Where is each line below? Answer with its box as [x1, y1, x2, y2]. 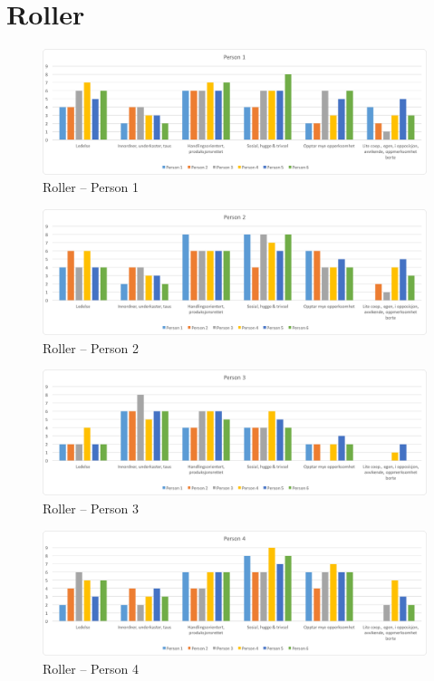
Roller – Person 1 [43, 177, 139, 197]
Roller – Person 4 [43, 658, 139, 677]
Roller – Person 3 [43, 499, 139, 518]
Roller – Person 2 [43, 338, 139, 357]
